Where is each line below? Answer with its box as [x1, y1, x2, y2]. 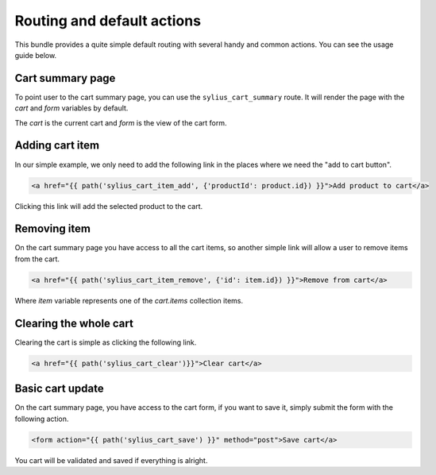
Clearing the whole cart [14, 316, 134, 330]
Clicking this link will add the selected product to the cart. [14, 201, 203, 210]
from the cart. [14, 254, 60, 264]
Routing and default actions [14, 12, 202, 29]
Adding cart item [14, 139, 99, 153]
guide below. [14, 50, 57, 60]
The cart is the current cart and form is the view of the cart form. [14, 118, 227, 127]
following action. [14, 414, 69, 423]
